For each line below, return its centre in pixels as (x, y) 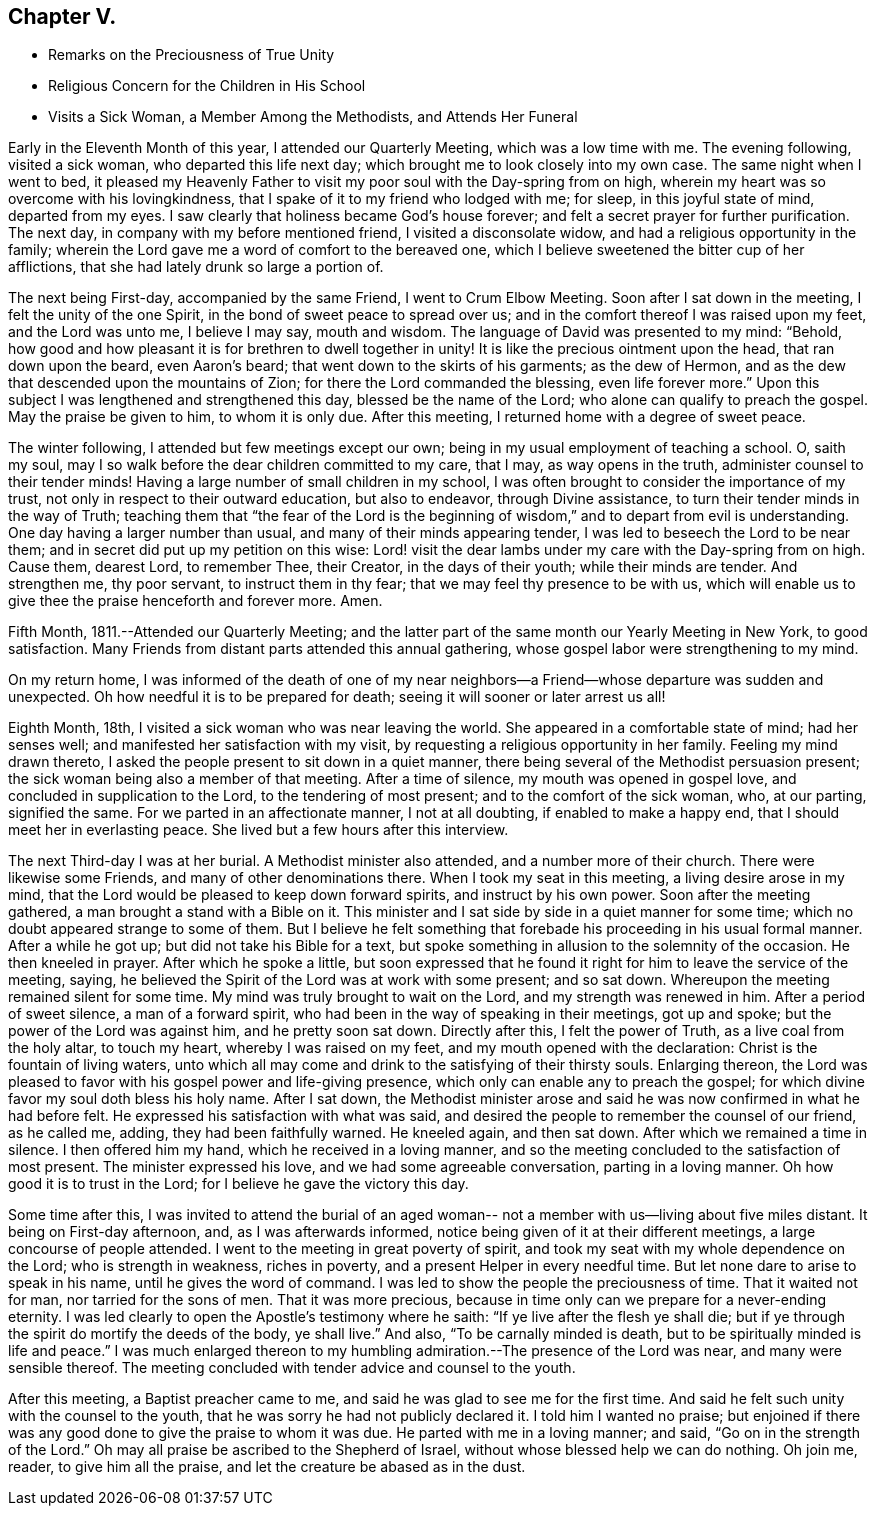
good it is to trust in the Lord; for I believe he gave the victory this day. (238, 1184)
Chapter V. (62, 16)
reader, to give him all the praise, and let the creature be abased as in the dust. (267, 1467)
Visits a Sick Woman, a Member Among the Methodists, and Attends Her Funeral (313, 117)
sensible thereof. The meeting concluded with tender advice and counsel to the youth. (292, 1368)
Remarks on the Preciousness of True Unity (191, 55)
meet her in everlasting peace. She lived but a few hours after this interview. (258, 830)
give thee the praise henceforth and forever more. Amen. (195, 601)
